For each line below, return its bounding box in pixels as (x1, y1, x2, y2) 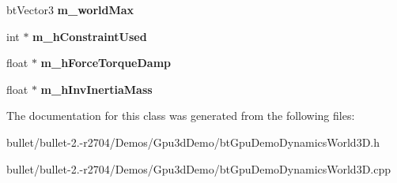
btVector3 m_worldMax (6, 2, 134, 17)
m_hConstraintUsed (32, 28, 147, 44)
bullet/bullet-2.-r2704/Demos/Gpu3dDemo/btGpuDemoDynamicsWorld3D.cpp (6, 160, 391, 177)
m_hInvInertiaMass (40, 80, 153, 97)
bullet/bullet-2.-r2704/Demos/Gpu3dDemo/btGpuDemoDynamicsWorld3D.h (6, 133, 380, 150)
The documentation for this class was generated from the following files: (6, 107, 355, 124)
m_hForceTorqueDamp (40, 54, 172, 71)
